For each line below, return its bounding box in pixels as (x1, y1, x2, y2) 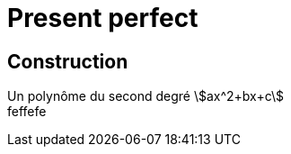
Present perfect (7, 3, 198, 33)
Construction (7, 50, 128, 73)
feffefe (7, 104, 47, 120)
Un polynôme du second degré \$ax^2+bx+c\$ (7, 88, 285, 104)
